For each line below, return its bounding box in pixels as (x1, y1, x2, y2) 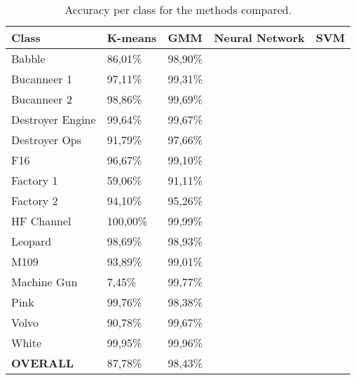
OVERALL (11, 355, 74, 371)
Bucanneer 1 (11, 71, 72, 87)
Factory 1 (11, 172, 58, 188)
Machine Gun (11, 274, 78, 290)
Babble (11, 50, 46, 66)
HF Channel (11, 213, 71, 229)
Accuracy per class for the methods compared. (64, 1, 292, 17)
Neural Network (214, 29, 305, 45)
